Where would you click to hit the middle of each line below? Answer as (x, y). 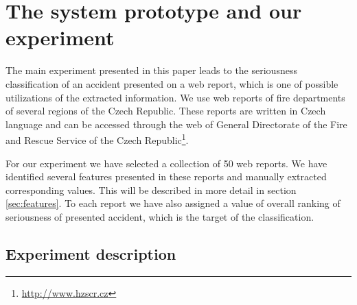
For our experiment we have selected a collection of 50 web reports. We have (166, 163)
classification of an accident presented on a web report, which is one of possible (172, 83)
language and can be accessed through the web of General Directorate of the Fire (176, 124)
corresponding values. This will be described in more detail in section (151, 190)
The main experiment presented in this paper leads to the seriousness (151, 70)
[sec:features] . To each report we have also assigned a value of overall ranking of (173, 203)
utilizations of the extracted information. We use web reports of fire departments (175, 97)
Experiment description (91, 253)
